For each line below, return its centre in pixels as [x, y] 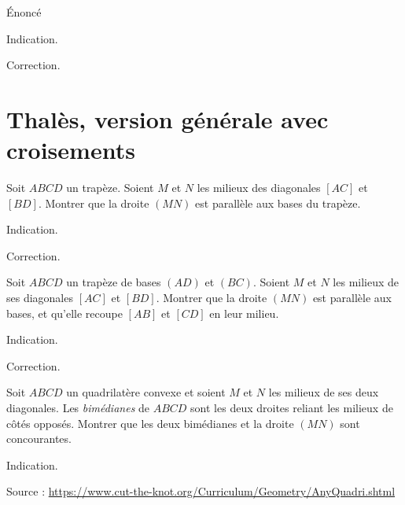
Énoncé [24, 12]
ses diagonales [40, 298]
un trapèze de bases [114, 282]
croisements [71, 150]
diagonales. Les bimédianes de [78, 408]
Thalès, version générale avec [168, 118]
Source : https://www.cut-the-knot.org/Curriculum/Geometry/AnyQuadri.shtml [201, 491]
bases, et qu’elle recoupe [64, 313]
